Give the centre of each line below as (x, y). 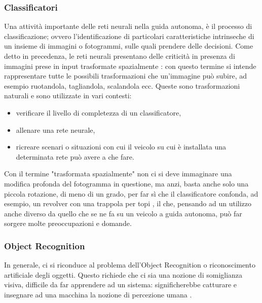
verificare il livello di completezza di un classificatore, (99, 112)
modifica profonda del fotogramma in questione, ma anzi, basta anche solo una (126, 183)
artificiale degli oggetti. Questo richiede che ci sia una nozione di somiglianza (123, 274)
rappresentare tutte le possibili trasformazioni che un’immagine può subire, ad (125, 76)
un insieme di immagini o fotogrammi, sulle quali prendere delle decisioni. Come (129, 46)
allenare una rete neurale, (55, 129)
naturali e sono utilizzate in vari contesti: (68, 96)
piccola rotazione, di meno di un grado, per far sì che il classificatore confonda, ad (131, 193)
